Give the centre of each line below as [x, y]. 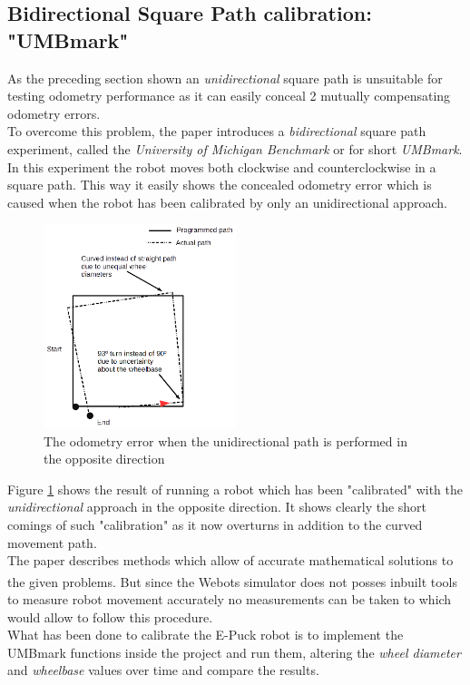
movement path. [52, 542]
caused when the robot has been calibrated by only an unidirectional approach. [227, 202]
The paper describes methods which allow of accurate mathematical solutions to [230, 560]
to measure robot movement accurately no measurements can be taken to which [230, 598]
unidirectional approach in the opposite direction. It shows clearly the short [217, 507]
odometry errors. [54, 113]
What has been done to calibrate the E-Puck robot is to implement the [206, 635]
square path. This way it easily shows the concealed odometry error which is [220, 185]
